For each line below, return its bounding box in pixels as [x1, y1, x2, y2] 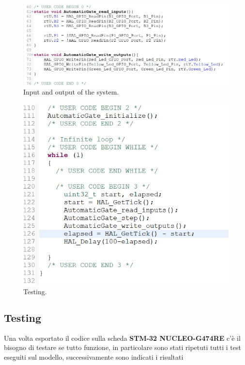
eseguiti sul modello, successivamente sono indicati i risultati [4, 351, 184, 362]
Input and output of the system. [23, 87, 119, 97]
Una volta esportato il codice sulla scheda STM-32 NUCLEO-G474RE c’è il [4, 333, 241, 343]
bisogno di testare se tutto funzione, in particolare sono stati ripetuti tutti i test [4, 342, 241, 352]
